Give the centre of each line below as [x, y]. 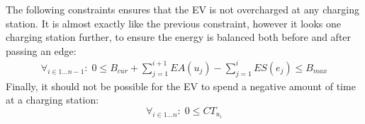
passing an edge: [41, 50]
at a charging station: [52, 100]
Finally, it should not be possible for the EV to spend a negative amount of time [181, 86]
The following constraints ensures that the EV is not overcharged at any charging [182, 9]
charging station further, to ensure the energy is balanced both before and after [179, 37]
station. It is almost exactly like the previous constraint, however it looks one [174, 23]
